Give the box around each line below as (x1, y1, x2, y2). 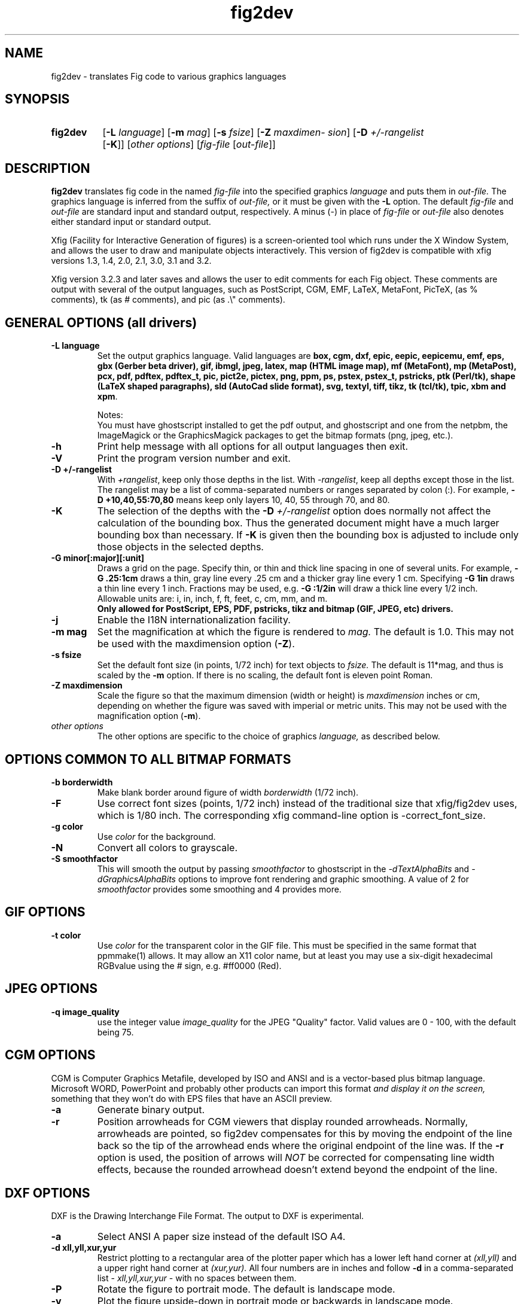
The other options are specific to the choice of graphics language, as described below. (97, 731, 440, 742)
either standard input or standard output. (51, 217, 211, 227)
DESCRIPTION (5, 160, 90, 176)
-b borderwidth (51, 776, 113, 787)
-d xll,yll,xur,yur (51, 1242, 117, 1253)
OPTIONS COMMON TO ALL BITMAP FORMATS (5, 751, 291, 767)
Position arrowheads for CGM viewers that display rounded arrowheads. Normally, (97, 1115, 468, 1128)
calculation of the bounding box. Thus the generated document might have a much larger (97, 517, 499, 529)
